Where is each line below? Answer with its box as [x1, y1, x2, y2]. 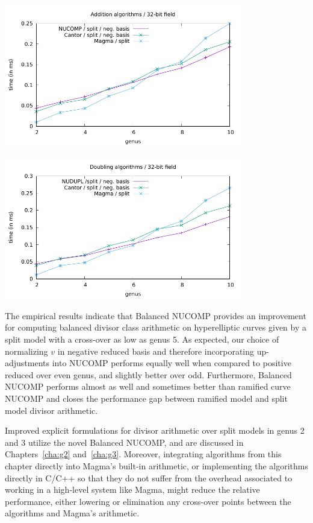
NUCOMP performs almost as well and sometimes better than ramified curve [5, 380, 291, 393]
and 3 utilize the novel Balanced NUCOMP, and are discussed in [5, 436, 244, 448]
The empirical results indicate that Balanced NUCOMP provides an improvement [5, 309, 306, 322]
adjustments [5, 357, 50, 369]
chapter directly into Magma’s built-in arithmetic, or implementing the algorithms [5, 460, 308, 472]
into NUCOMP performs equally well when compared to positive [52, 357, 291, 369]
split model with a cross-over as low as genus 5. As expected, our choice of [5, 333, 279, 346]
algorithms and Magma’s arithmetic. [5, 507, 140, 519]
